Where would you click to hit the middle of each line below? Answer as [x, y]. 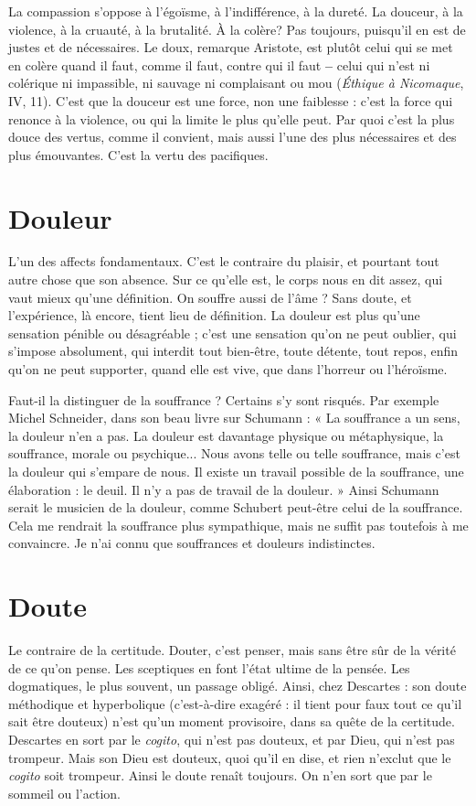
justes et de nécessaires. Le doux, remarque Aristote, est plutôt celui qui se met [231, 47]
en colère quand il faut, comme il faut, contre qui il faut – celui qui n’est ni [219, 64]
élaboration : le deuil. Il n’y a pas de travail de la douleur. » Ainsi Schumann [224, 489]
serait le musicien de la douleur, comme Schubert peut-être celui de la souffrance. [236, 507]
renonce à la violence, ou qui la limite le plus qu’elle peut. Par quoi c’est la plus [232, 118]
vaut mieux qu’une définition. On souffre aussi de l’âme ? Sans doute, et [210, 297]
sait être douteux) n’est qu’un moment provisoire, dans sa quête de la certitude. [232, 721]
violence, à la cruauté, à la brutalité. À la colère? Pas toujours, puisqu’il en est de [237, 29]
